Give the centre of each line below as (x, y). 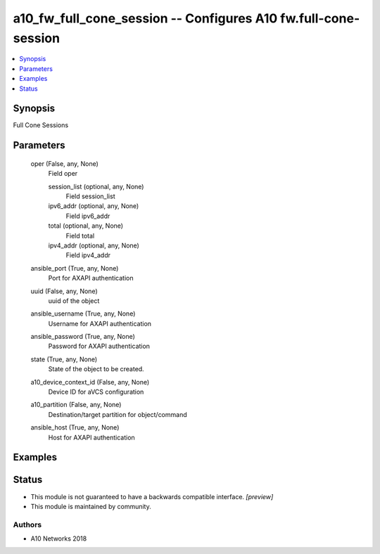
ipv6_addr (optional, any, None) (94, 206)
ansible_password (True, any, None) (83, 337)
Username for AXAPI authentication (100, 323)
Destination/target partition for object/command (118, 414)
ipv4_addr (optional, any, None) (94, 245)
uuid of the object (74, 301)
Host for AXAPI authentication (91, 437)
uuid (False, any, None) (64, 291)
